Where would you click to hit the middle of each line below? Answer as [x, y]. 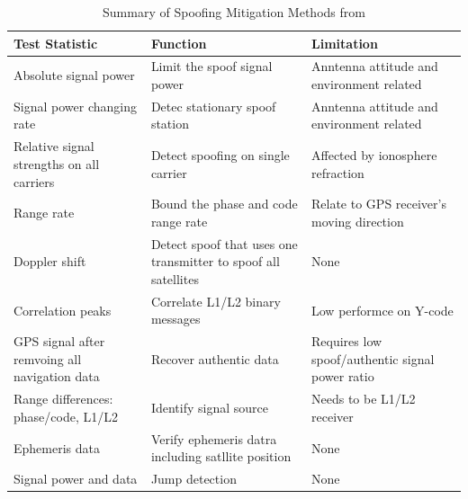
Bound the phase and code [224, 204]
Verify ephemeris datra [214, 438]
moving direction [358, 221]
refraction [338, 172]
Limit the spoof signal [211, 66]
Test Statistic [56, 43]
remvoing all [48, 358]
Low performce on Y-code [382, 310]
